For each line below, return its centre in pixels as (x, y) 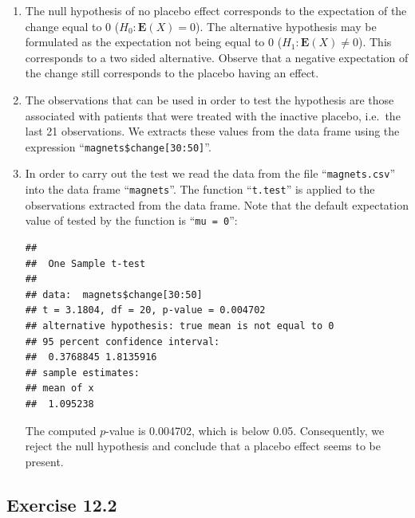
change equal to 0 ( (72, 26)
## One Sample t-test (85, 263)
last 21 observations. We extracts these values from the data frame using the (212, 131)
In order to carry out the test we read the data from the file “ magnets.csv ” (210, 173)
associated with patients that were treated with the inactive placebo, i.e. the (213, 115)
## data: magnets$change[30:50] (114, 294)
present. (44, 461)
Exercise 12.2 (62, 504)
